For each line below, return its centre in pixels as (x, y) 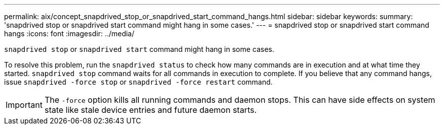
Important (24, 105)
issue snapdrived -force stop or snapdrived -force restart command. (138, 82)
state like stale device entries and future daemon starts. (151, 110)
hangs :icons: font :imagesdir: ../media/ (69, 34)
